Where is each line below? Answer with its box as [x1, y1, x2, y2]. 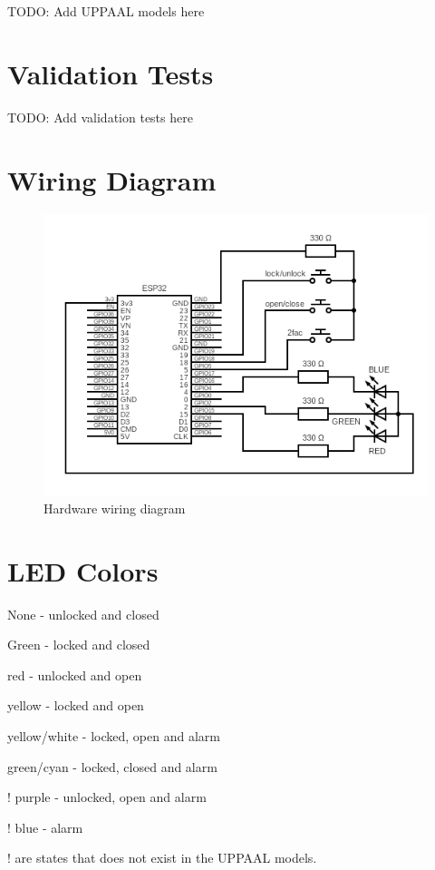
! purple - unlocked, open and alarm [7, 787, 207, 806]
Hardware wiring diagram [43, 498, 186, 517]
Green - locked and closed [7, 635, 150, 654]
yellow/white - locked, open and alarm [7, 726, 220, 745]
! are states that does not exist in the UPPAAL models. [7, 848, 317, 867]
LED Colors [7, 552, 159, 589]
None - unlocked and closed [7, 604, 159, 623]
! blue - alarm [7, 817, 83, 836]
